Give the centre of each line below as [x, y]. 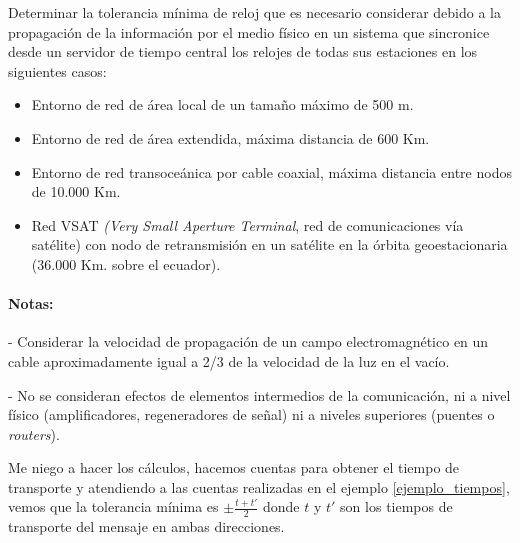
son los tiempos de [396, 506]
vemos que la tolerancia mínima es [113, 506]
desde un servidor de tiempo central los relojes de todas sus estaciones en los [243, 51]
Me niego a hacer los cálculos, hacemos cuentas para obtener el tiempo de [234, 467]
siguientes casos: [57, 70]
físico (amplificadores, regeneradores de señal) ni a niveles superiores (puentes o [251, 414]
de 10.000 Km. [76, 191]
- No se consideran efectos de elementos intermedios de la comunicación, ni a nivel [259, 394]
